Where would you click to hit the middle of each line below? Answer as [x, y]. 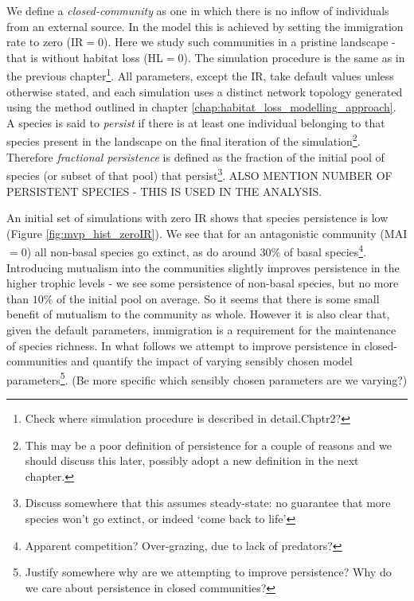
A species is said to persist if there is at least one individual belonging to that [196, 122]
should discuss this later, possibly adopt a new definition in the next [192, 461]
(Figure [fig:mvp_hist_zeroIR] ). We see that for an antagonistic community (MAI [207, 233]
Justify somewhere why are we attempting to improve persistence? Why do [208, 572]
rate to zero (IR [45, 42]
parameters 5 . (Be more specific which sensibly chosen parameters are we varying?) [207, 378]
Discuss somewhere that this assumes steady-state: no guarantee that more [208, 503]
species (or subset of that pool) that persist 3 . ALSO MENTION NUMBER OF [199, 174]
